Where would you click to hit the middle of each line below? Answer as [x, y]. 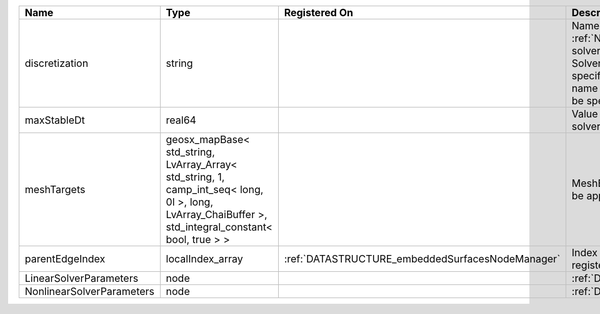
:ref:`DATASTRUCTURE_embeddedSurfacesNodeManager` [422, 258]
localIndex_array [204, 258]
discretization [56, 63]
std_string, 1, [195, 177]
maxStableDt [54, 120]
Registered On [318, 12]
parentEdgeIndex [65, 258]
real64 [181, 120]
